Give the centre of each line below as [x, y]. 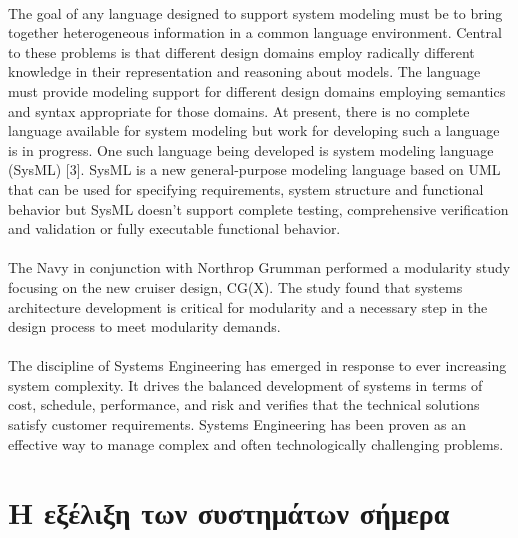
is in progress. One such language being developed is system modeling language [251, 149]
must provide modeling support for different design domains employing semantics [257, 90]
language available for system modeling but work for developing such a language [254, 130]
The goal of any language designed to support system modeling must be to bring [255, 12]
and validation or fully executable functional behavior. [174, 228]
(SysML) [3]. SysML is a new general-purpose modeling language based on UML [254, 169]
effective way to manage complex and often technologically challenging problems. [256, 443]
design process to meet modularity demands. [144, 326]
